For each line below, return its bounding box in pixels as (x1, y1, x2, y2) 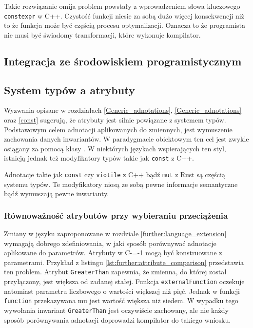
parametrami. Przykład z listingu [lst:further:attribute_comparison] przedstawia (4, 257, 244, 267)
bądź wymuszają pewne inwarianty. (4, 188, 109, 199)
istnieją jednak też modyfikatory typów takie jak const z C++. (4, 153, 194, 163)
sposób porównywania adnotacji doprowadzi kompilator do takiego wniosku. (4, 314, 231, 325)
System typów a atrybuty (4, 82, 135, 97)
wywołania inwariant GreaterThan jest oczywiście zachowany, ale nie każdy (4, 305, 229, 315)
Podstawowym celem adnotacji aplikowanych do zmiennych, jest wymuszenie (4, 124, 233, 134)
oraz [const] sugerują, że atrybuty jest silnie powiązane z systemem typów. (4, 115, 226, 125)
